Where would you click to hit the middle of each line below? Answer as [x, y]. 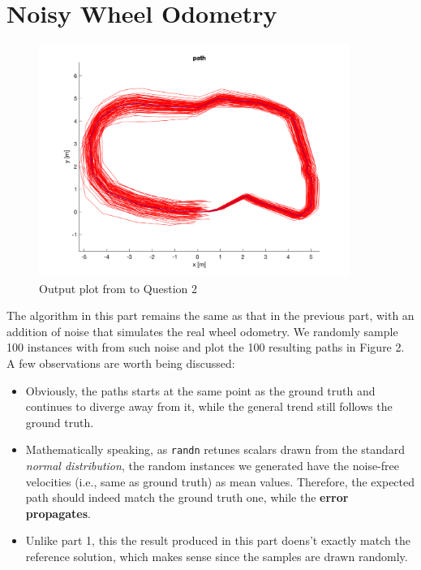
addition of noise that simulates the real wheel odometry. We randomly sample [202, 331]
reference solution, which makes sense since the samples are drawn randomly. [217, 556]
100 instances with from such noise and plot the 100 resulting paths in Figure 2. [206, 347]
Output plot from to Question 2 [118, 288]
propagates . [58, 513]
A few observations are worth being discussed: [121, 363]
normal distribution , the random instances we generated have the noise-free [213, 465]
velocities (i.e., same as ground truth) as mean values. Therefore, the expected [220, 481]
